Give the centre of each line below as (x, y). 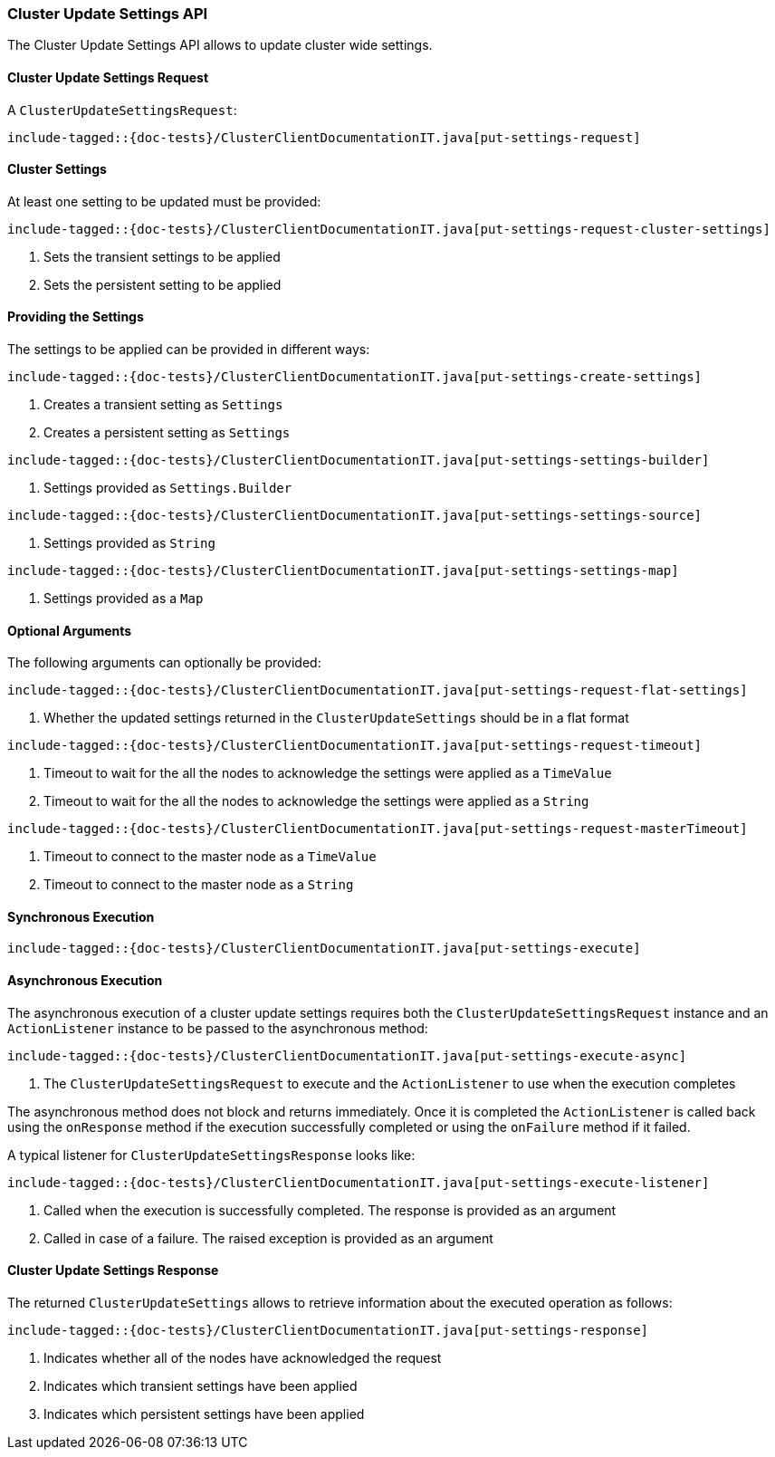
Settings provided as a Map (124, 599)
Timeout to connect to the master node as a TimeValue (210, 857)
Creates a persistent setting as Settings (167, 433)
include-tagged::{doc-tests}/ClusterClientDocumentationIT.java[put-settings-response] (328, 1330)
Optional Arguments (70, 630)
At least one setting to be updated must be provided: (164, 201)
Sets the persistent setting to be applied (163, 284)
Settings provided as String (129, 543)
